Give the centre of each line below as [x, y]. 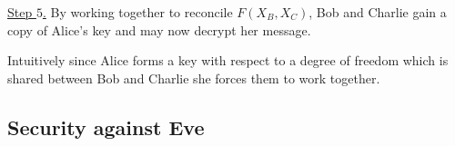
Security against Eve [106, 127]
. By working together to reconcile [137, 12]
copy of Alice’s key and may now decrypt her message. [159, 29]
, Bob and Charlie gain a [378, 12]
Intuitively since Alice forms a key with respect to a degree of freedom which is [228, 60]
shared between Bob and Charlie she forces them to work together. [194, 78]
